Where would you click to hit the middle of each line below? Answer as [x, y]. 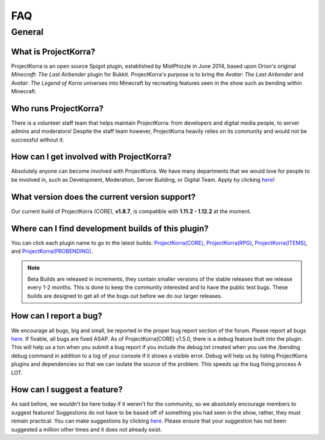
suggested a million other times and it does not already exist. [87, 429]
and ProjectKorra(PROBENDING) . [52, 251]
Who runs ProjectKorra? [57, 108]
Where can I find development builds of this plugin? [110, 228]
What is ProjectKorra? [53, 51]
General [27, 32]
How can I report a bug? [57, 316]
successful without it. [38, 140]
